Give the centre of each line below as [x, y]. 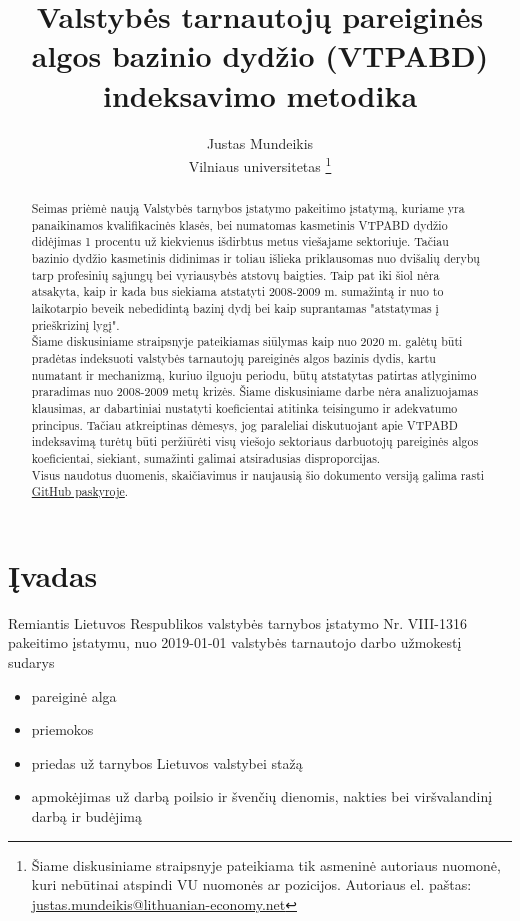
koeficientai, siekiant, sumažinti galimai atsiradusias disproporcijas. [206, 457]
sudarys [31, 662]
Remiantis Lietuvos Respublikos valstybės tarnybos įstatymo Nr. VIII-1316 [237, 622]
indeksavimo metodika [260, 94]
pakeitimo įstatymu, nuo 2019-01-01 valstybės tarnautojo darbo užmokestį [235, 642]
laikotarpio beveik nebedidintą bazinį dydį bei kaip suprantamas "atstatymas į [235, 308]
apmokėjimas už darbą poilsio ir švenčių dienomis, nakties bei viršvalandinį [262, 796]
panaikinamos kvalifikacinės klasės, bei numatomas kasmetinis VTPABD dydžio [239, 224]
